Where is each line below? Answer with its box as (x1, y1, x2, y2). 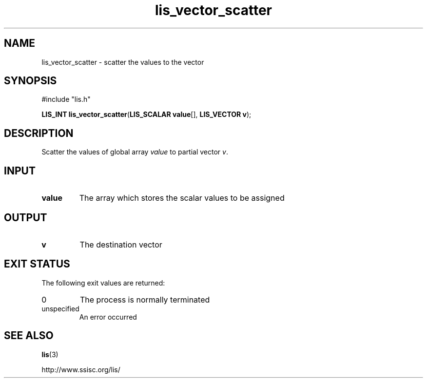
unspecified (41, 304, 79, 313)
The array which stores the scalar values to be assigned (79, 193, 285, 203)
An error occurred (79, 312, 137, 321)
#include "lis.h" (41, 95, 91, 104)
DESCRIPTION (4, 127, 74, 139)
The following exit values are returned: (41, 278, 165, 287)
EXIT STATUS (4, 258, 70, 270)
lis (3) (41, 350, 58, 359)
